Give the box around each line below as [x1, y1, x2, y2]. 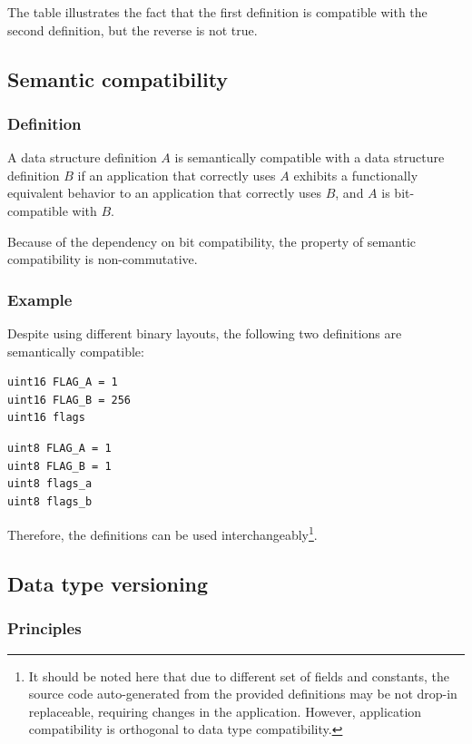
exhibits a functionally [293, 165, 418, 184]
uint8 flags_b [7, 494, 93, 508]
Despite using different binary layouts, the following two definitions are [7, 323, 402, 342]
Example [7, 288, 73, 310]
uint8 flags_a [7, 477, 93, 491]
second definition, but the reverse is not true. [7, 20, 258, 39]
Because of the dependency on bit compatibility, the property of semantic [7, 231, 416, 250]
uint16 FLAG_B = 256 [7, 393, 132, 406]
